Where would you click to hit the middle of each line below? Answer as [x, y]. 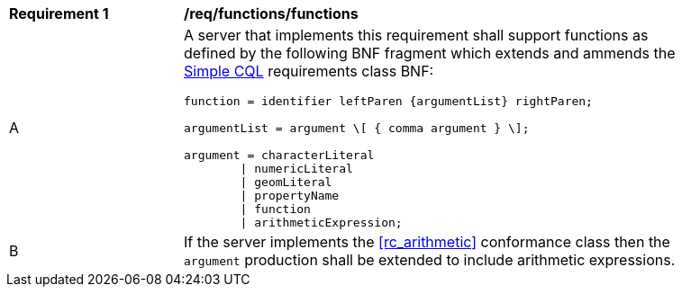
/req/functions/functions [271, 13]
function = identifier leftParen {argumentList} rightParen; [388, 101]
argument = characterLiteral [279, 155]
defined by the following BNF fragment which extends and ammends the [430, 53]
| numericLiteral [296, 169]
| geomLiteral [286, 182]
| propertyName [290, 196]
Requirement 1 [59, 13]
